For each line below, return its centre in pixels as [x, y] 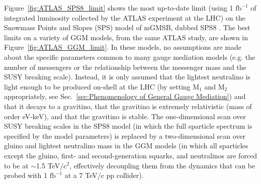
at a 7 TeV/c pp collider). [104, 175]
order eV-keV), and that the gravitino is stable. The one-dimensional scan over [125, 116]
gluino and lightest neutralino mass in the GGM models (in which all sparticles [126, 146]
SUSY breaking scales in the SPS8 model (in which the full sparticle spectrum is [128, 126]
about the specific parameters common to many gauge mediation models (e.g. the [130, 57]
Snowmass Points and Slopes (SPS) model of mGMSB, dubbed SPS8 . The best [127, 27]
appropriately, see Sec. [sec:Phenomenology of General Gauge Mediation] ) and [125, 96]
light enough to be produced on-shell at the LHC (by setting [97, 86]
